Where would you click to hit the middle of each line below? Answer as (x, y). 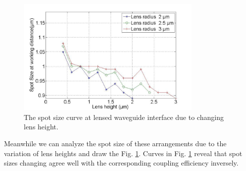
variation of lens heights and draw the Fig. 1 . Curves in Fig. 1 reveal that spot (123, 153)
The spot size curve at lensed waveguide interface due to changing (124, 117)
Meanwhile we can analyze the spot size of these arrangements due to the (115, 143)
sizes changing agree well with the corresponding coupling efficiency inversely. (121, 163)
